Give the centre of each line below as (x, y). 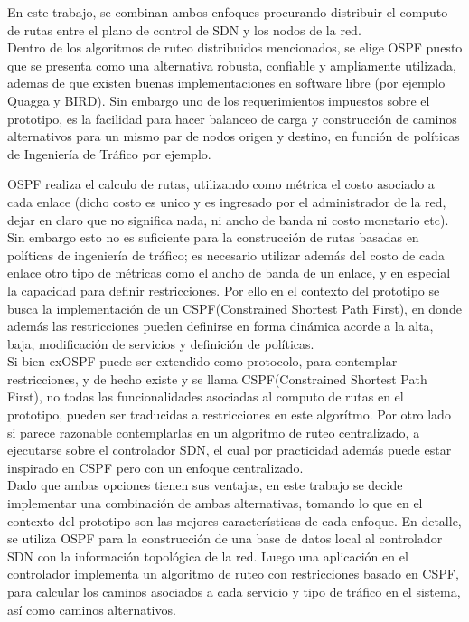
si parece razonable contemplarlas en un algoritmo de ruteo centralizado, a (214, 432)
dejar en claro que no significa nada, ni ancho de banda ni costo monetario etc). (228, 219)
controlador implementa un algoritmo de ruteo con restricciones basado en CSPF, (233, 574)
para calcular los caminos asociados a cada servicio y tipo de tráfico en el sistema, (234, 591)
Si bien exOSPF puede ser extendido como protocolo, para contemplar (202, 361)
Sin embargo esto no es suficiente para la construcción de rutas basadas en (213, 237)
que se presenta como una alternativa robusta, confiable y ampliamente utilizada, (232, 65)
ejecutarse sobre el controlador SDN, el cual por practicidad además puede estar (230, 450)
